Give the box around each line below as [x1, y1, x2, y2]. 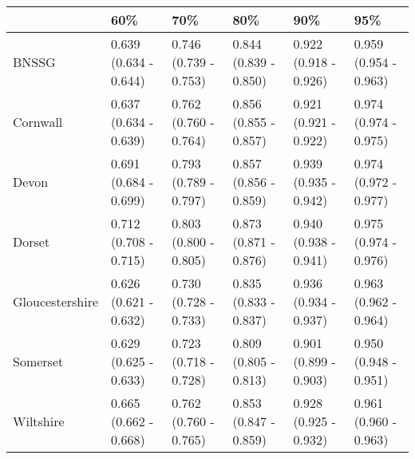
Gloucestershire [13, 292, 99, 311]
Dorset [13, 232, 50, 251]
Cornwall [13, 113, 63, 131]
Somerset [13, 352, 64, 370]
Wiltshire [13, 412, 65, 430]
